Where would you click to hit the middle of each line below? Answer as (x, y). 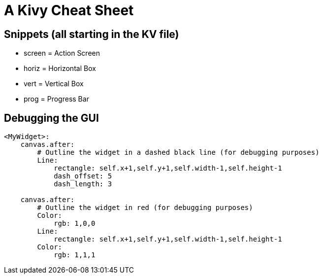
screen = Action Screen (62, 53)
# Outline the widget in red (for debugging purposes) (145, 208)
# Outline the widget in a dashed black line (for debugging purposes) (178, 153)
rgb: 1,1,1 (75, 255)
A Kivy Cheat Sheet (69, 10)
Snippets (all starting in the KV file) (92, 34)
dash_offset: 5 (83, 176)
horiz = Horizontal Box (60, 69)
